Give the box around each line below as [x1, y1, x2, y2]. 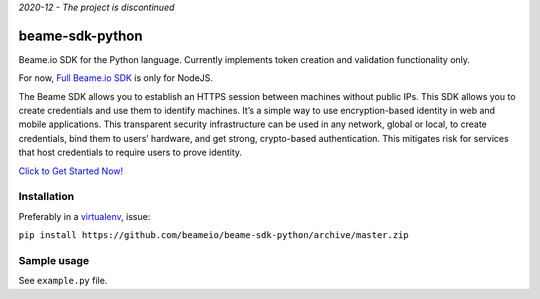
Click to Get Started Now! [18, 165, 124, 177]
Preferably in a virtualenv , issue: [18, 210, 151, 222]
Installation [18, 190, 75, 204]
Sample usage [18, 253, 90, 267]
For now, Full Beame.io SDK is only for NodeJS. [18, 72, 214, 84]
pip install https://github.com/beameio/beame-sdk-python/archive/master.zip [18, 230, 409, 241]
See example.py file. [18, 275, 108, 287]
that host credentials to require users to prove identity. [18, 146, 243, 159]
